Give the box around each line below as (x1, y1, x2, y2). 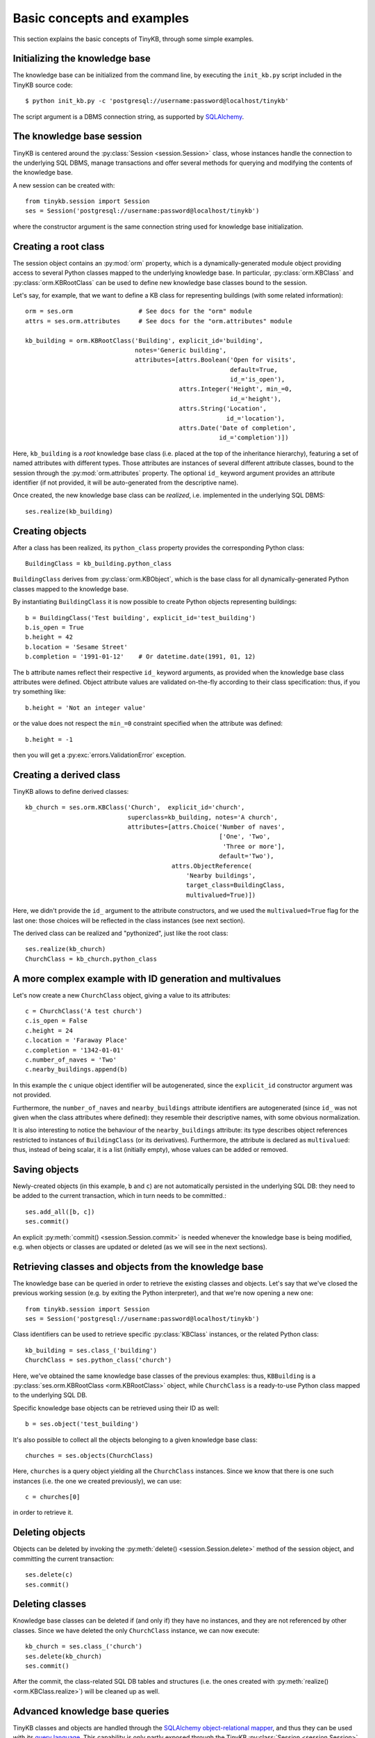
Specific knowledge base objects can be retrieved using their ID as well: (12, 1404, 219, 1412)
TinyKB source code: (12, 81, 73, 89)
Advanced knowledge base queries (12, 1705, 169, 1717)
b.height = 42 (25, 633, 73, 641)
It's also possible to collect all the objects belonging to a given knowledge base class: (12, 1436, 258, 1444)
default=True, (230, 366, 278, 373)
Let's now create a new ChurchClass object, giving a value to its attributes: (12, 991, 231, 999)
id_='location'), (226, 414, 285, 422)
